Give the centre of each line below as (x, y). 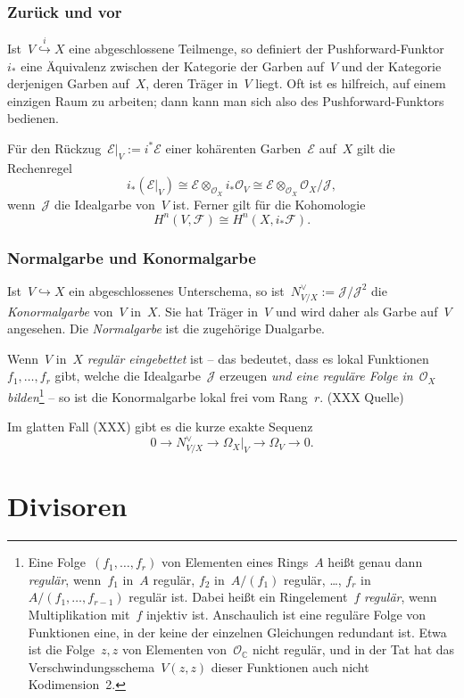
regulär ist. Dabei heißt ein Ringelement (238, 597)
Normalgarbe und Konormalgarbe (132, 257)
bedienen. (33, 118)
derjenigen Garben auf (68, 83)
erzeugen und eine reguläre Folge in (316, 376)
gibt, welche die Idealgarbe (128, 376)
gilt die (376, 148)
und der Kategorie (391, 66)
